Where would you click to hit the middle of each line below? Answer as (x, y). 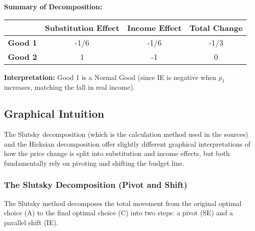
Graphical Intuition (54, 114)
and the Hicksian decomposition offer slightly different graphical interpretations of (127, 143)
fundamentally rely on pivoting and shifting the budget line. (94, 163)
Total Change (216, 27)
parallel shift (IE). (31, 222)
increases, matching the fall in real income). (69, 87)
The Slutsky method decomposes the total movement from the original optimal (123, 203)
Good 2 (23, 56)
